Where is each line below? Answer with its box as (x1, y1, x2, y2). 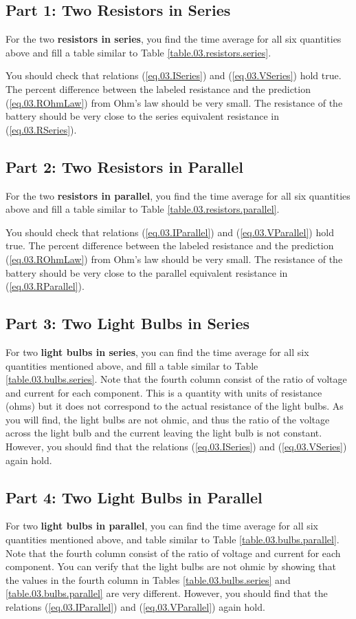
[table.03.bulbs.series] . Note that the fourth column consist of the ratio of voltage (5, 372, 347, 386)
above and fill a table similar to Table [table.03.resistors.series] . (5, 45, 271, 59)
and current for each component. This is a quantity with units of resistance (5, 385, 322, 399)
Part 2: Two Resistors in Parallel (5, 156, 243, 177)
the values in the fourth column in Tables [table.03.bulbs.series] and (5, 572, 291, 587)
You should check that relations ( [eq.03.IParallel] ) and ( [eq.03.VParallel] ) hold (5, 224, 334, 239)
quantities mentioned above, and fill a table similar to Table (5, 358, 258, 373)
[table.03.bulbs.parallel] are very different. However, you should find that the (5, 586, 328, 600)
